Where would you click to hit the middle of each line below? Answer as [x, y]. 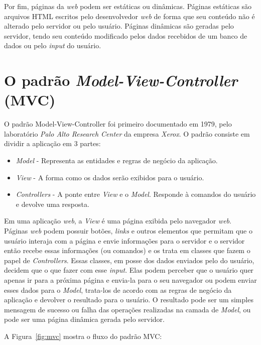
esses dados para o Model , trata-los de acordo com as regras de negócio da [118, 290]
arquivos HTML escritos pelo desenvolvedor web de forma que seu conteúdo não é [129, 16]
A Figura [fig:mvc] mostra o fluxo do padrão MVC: [83, 336]
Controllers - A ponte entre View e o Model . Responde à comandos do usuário [136, 194]
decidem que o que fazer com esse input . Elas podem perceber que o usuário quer [129, 270]
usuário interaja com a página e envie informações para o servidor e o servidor [124, 240]
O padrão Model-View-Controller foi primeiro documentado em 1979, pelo [118, 124]
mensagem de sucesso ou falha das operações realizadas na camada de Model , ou [127, 309]
